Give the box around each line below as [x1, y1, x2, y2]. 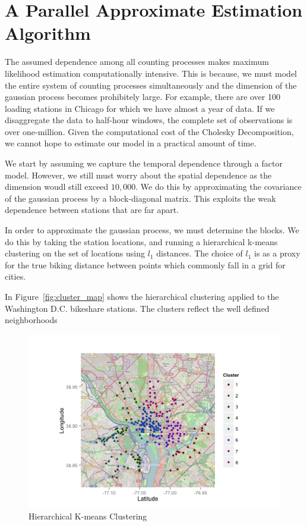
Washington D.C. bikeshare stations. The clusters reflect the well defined [5, 302, 270, 314]
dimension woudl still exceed [5, 180, 109, 193]
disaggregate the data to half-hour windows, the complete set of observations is [5, 114, 293, 126]
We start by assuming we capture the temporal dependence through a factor [5, 157, 283, 170]
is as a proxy [254, 247, 300, 259]
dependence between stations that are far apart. [5, 203, 179, 216]
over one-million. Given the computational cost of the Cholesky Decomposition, [5, 125, 294, 137]
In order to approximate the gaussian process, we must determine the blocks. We [5, 224, 299, 236]
